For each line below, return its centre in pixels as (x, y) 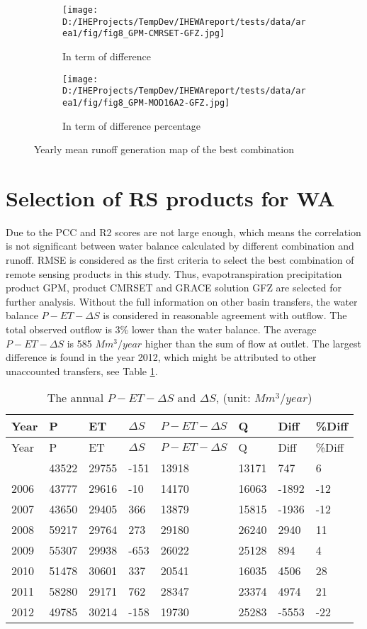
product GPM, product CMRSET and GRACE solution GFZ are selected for (174, 288)
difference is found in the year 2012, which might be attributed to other (161, 357)
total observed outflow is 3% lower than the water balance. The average (161, 329)
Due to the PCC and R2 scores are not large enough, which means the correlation (183, 232)
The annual (75, 398)
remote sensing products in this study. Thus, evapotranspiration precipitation (174, 273)
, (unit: (233, 398)
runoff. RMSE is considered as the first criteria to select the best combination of (180, 260)
